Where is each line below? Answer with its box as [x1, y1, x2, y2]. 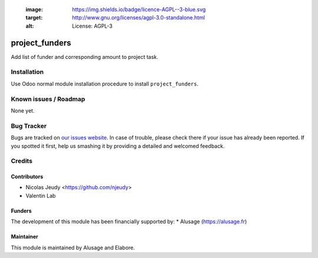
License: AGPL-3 [72, 22, 113, 29]
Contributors [11, 173, 44, 180]
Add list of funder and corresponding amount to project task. [11, 53, 158, 60]
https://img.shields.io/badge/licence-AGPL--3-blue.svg [72, 6, 206, 13]
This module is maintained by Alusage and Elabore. [11, 244, 135, 251]
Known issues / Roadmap [11, 95, 85, 103]
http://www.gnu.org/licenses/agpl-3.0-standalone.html [72, 14, 206, 21]
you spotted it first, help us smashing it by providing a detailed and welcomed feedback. [11, 142, 225, 150]
